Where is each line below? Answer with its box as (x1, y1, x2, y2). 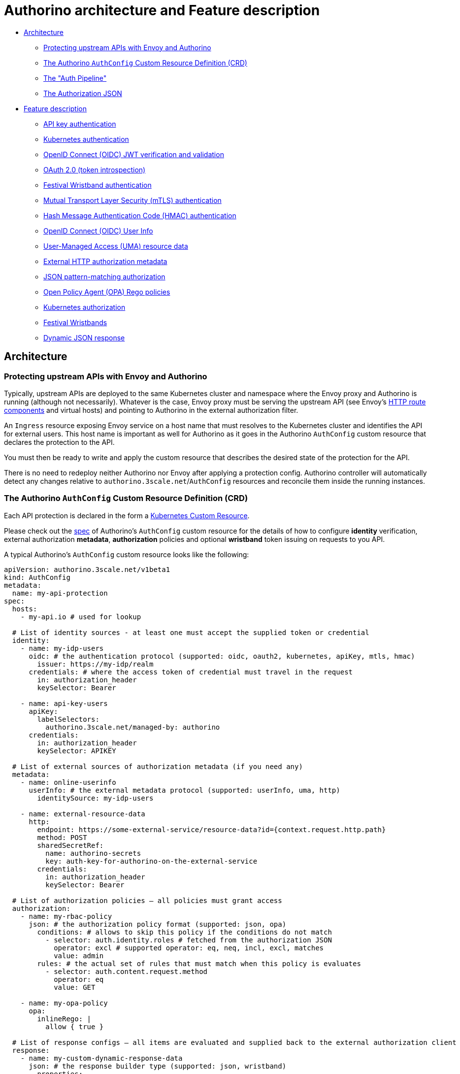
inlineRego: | (37, 1014, 92, 1023)
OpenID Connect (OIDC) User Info (43, 226, 153, 235)
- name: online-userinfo (20, 778, 116, 786)
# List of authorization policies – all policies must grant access (12, 896, 282, 905)
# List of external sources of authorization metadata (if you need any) (12, 762, 303, 771)
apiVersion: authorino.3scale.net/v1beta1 (4, 565, 170, 573)
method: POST (37, 833, 87, 841)
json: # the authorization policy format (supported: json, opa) (29, 920, 287, 928)
